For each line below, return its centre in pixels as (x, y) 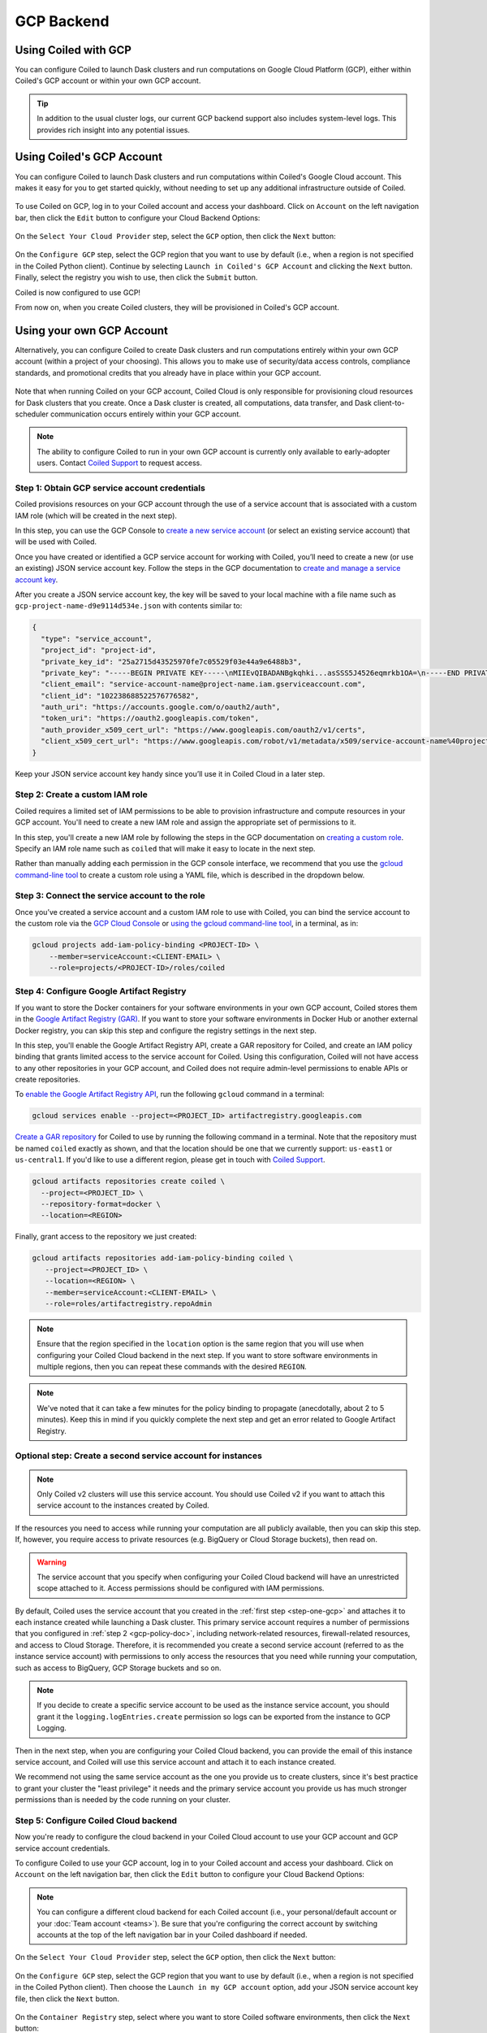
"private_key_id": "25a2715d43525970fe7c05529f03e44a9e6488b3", (171, 662)
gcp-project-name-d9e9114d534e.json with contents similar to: (129, 606)
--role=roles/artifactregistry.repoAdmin (129, 1304)
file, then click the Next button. (67, 1998)
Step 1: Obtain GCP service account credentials (110, 488)
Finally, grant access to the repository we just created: (106, 1237)
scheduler (32, 414)
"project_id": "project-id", (99, 650)
